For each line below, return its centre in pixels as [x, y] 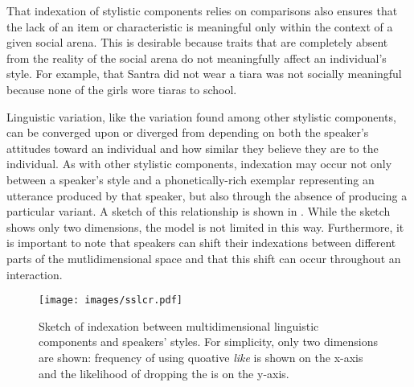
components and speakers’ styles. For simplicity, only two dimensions [209, 342]
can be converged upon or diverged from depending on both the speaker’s [188, 132]
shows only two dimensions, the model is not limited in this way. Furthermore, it [205, 226]
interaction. [35, 274]
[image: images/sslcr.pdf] [111, 301]
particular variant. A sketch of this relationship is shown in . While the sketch [199, 211]
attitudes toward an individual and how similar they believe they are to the [193, 148]
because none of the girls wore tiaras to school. [122, 89]
